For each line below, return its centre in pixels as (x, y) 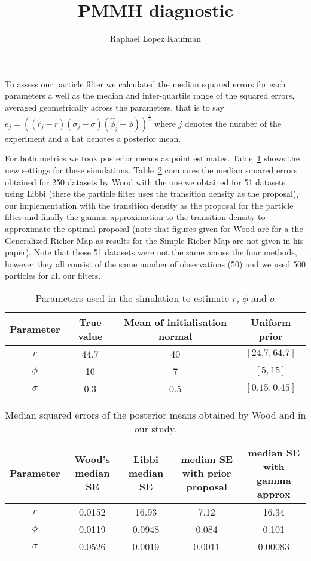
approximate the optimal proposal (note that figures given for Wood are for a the (154, 229)
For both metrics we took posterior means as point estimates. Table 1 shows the (152, 158)
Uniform (271, 322)
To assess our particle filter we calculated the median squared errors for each (145, 83)
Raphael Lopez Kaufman (155, 39)
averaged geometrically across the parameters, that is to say (115, 107)
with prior (207, 473)
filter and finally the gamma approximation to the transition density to (135, 217)
